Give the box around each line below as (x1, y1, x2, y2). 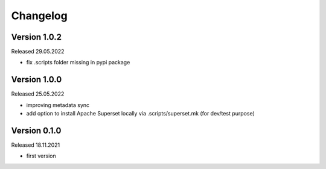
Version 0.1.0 (11, 125, 62, 135)
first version (26, 152, 57, 159)
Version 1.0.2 (11, 32, 62, 42)
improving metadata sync (26, 101, 90, 108)
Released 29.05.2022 (11, 48, 65, 55)
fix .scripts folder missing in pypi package (26, 59, 130, 66)
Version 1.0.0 (11, 75, 62, 85)
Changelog (11, 9, 68, 22)
